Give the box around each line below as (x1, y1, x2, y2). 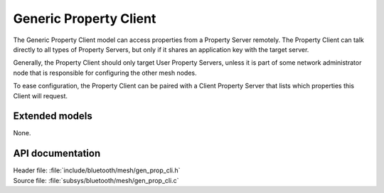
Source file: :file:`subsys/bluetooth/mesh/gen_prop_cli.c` (13, 176, 179, 184)
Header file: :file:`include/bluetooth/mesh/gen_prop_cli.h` (13, 166, 181, 174)
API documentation (13, 147, 101, 160)
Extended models (13, 110, 92, 122)
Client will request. (13, 91, 68, 100)
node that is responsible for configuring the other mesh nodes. (13, 68, 197, 77)
